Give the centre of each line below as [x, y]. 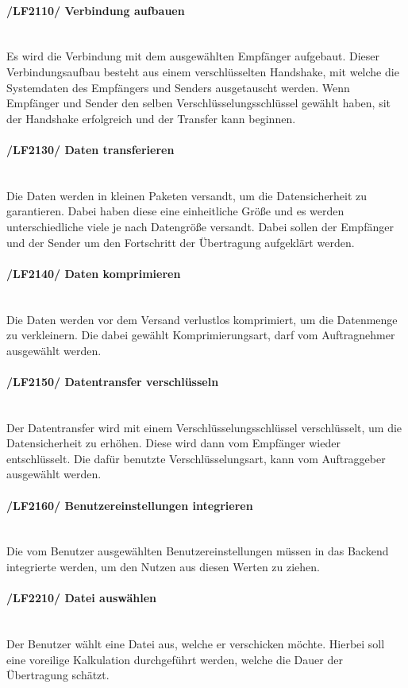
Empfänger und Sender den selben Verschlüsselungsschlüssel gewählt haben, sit [199, 103]
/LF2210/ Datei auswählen [81, 598]
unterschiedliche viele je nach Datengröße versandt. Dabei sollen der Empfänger [200, 226]
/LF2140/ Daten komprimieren [94, 273]
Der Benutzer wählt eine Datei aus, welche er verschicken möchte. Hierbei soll [196, 644]
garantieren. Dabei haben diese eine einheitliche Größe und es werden [175, 211]
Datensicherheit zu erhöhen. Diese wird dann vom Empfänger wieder [173, 443]
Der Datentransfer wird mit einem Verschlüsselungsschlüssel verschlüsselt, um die [204, 427]
